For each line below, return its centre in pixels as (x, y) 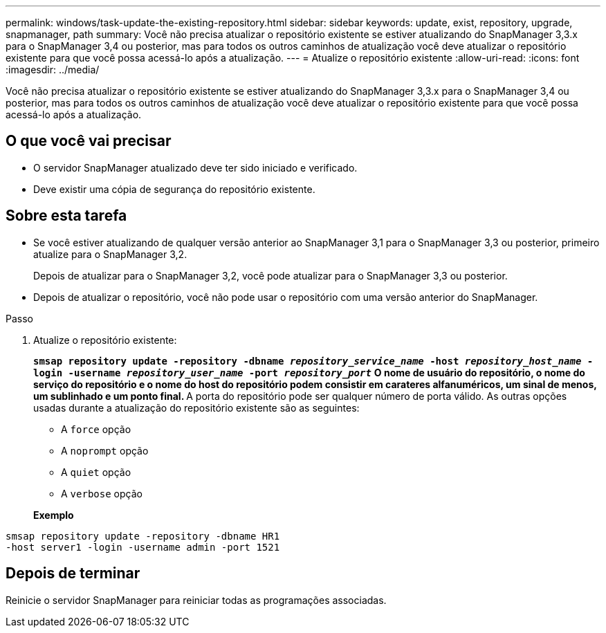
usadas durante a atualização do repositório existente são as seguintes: (196, 407)
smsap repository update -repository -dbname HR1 (143, 536)
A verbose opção (102, 493)
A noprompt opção (105, 450)
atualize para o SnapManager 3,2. (110, 254)
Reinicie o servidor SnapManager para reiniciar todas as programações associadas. (196, 600)
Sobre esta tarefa (66, 216)
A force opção (96, 429)
